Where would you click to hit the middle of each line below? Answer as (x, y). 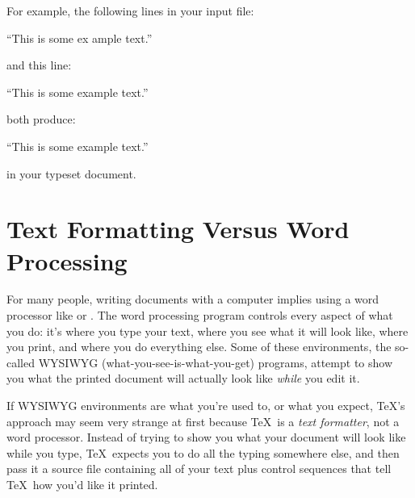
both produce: (41, 119)
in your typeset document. (71, 173)
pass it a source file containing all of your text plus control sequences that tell (199, 469)
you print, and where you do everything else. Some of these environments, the (199, 347)
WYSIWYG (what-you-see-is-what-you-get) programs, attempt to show (216, 362)
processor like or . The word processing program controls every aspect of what (200, 315)
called (21, 362)
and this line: (39, 65)
